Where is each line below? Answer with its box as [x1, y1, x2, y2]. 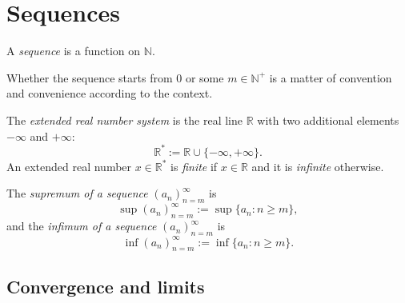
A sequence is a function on [6, 42, 141, 59]
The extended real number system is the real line [6, 111, 243, 128]
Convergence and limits [6, 273, 205, 298]
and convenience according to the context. [6, 85, 213, 102]
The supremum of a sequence [6, 185, 148, 201]
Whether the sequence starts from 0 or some [6, 69, 224, 86]
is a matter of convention [269, 69, 392, 86]
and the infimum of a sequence [6, 217, 157, 234]
